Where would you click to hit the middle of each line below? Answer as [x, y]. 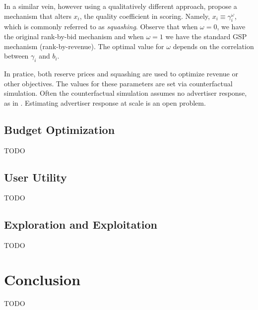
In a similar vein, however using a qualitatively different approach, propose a [121, 6]
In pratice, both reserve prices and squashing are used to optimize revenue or [121, 73]
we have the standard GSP [206, 36]
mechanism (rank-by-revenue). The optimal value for [84, 46]
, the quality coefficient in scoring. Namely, [145, 16]
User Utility [35, 177]
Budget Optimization [60, 129]
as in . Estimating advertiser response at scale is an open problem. [105, 102]
